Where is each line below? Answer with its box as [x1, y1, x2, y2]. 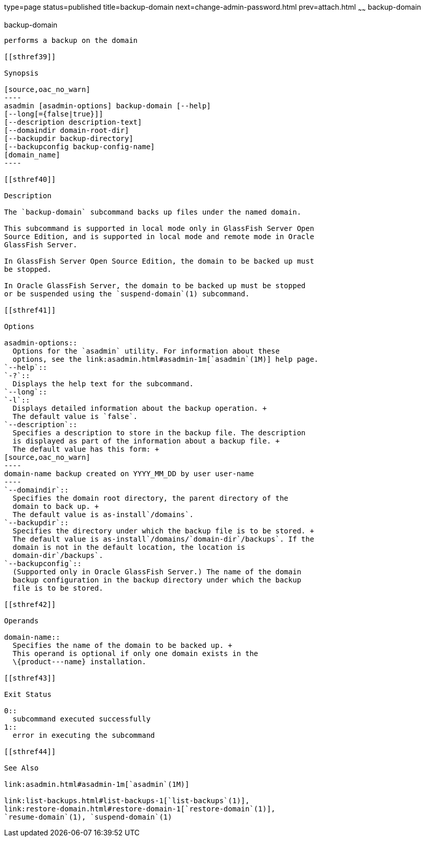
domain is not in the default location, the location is [12, 543, 246, 551]
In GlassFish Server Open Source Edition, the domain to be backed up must [4, 256, 314, 265]
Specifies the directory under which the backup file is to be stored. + [12, 526, 314, 535]
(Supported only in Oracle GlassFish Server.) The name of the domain [12, 567, 301, 576]
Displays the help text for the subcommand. [12, 379, 194, 388]
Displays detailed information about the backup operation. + [12, 404, 267, 412]
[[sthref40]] [4, 175, 56, 183]
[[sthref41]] [4, 306, 56, 314]
